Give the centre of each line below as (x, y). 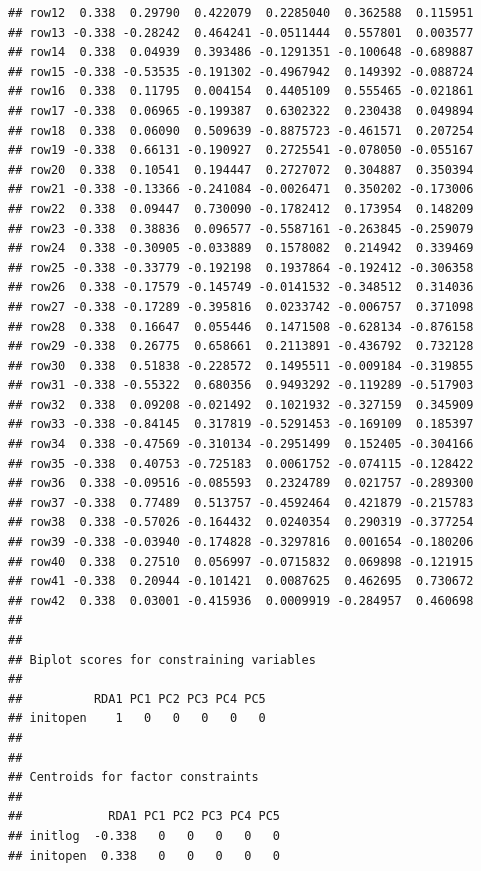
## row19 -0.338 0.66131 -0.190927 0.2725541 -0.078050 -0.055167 (241, 150)
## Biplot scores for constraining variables (162, 659)
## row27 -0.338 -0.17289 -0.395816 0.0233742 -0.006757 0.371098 (241, 306)
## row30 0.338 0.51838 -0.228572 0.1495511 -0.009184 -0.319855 (241, 365)
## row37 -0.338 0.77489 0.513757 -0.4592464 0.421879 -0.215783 (241, 502)
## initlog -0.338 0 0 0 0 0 (144, 835)
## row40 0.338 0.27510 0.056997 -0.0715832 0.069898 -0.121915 (241, 561)
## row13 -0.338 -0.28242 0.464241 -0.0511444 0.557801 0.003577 (241, 32)
